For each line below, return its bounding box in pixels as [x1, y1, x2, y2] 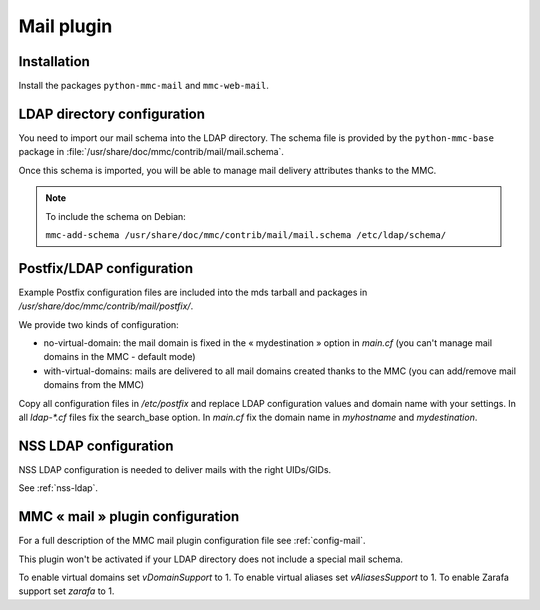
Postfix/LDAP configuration [18, 260, 194, 277]
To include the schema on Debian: [45, 210, 187, 222]
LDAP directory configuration [18, 105, 205, 122]
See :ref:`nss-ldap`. [18, 482, 99, 494]
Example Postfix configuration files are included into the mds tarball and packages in [18, 286, 368, 298]
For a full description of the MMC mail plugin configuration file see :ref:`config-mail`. [18, 535, 366, 547]
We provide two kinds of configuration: [18, 318, 179, 330]
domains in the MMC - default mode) [43, 351, 196, 363]
